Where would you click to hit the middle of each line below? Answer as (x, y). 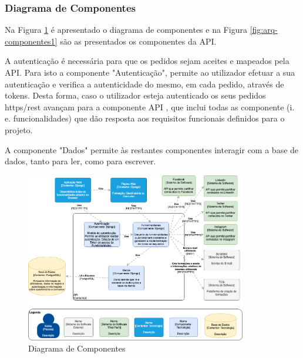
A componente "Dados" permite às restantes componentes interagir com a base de (152, 149)
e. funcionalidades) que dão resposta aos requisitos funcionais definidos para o (145, 118)
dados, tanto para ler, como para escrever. (80, 161)
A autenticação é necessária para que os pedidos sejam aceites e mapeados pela (147, 61)
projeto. (19, 129)
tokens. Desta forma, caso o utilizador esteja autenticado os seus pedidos (135, 95)
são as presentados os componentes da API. (138, 41)
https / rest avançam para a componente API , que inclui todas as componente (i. (150, 107)
